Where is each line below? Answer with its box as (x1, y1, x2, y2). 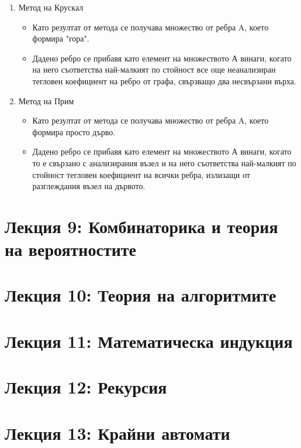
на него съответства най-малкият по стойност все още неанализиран (32, 63, 276, 76)
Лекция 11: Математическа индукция (5, 329, 293, 353)
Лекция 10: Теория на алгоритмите (5, 283, 276, 307)
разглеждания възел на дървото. (32, 180, 146, 192)
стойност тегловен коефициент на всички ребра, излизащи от (32, 168, 250, 180)
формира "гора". (32, 32, 89, 45)
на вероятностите (5, 237, 136, 261)
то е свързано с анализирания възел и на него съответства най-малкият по (32, 156, 296, 169)
